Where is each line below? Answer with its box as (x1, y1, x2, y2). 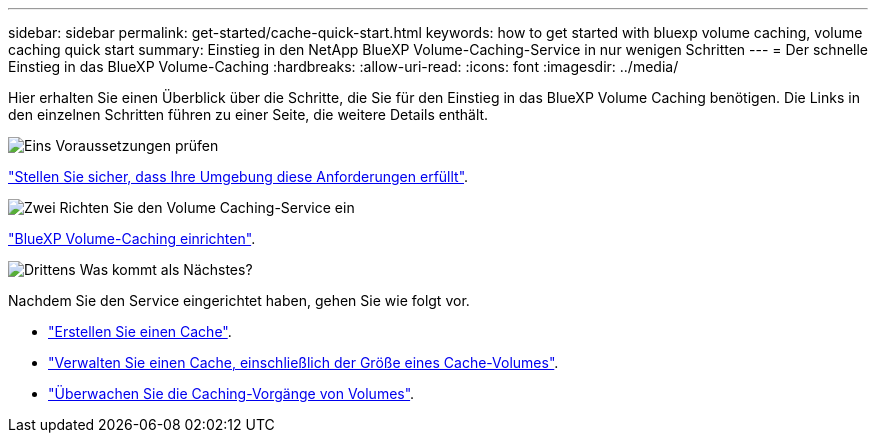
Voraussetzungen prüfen (55, 137, 219, 154)
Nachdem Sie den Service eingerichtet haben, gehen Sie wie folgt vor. (8, 292, 470, 309)
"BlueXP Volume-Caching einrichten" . (8, 230, 256, 247)
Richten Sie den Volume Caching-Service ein (59, 199, 355, 216)
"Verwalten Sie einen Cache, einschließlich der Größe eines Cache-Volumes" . (48, 354, 559, 371)
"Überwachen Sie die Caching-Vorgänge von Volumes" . (48, 385, 415, 402)
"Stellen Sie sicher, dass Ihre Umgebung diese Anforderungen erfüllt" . (8, 168, 469, 185)
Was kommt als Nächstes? (79, 261, 253, 278)
